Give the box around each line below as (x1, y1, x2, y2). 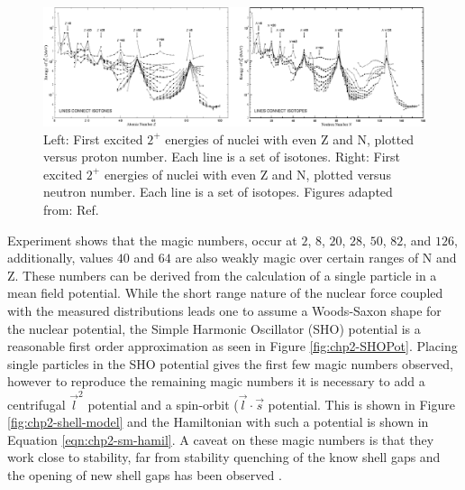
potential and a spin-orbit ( (87, 394, 239, 413)
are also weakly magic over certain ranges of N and (175, 248, 457, 267)
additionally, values (7, 248, 114, 267)
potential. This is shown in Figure (268, 394, 455, 413)
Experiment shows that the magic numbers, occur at (7, 230, 297, 249)
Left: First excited (43, 129, 143, 148)
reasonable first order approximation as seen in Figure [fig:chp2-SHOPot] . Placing (7, 337, 458, 356)
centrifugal (7, 394, 66, 413)
